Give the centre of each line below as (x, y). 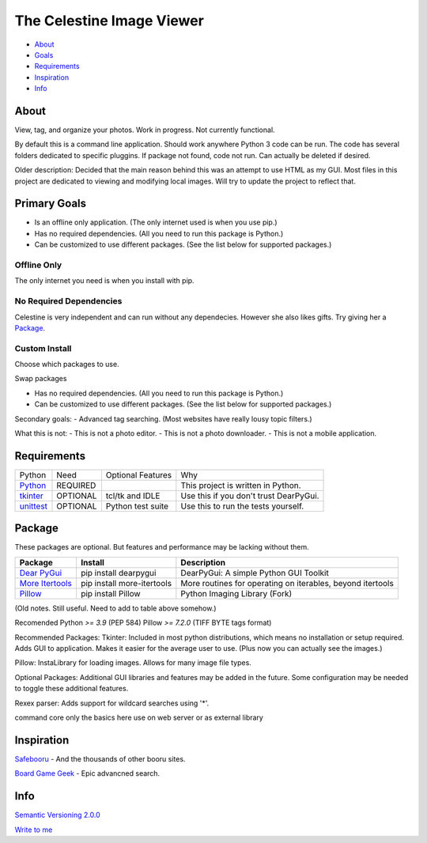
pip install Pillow (111, 593)
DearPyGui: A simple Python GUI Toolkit (255, 573)
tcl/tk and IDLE (133, 496)
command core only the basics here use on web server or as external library (139, 717)
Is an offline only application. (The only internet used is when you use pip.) (156, 222)
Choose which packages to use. (67, 365)
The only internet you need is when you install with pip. (104, 281)
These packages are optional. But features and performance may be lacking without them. (162, 547)
